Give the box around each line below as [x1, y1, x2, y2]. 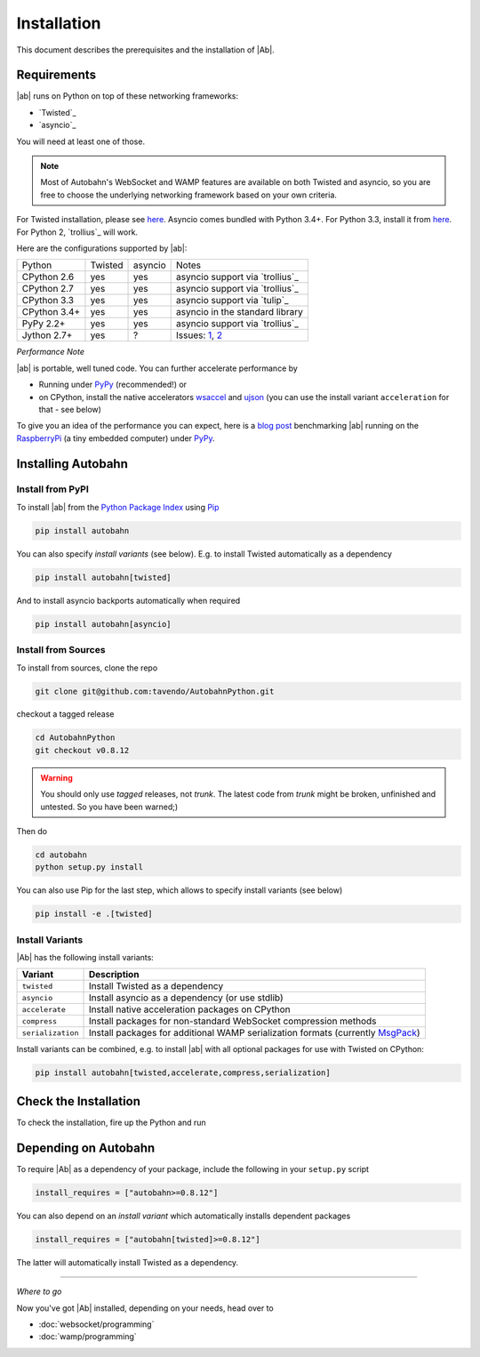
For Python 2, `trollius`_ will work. [16, 227, 138, 237]
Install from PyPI [16, 483, 89, 495]
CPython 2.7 [21, 283, 75, 295]
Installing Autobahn [16, 456, 129, 471]
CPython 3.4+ [21, 306, 81, 318]
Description [88, 968, 140, 981]
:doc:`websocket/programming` [38, 1319, 155, 1329]
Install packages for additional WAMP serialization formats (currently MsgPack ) [88, 1027, 421, 1040]
